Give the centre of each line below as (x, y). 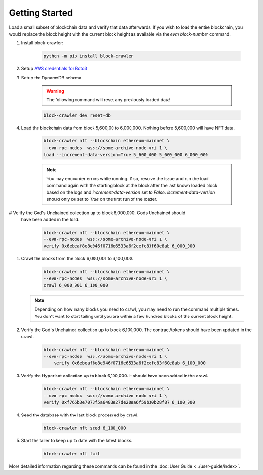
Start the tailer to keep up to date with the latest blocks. (77, 441)
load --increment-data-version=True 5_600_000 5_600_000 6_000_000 (126, 155)
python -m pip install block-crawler (89, 56)
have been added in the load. (50, 219)
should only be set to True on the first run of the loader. (102, 199)
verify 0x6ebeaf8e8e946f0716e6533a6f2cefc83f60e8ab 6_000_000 (119, 246)
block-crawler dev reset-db (77, 115)
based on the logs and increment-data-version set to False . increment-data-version (131, 192)
